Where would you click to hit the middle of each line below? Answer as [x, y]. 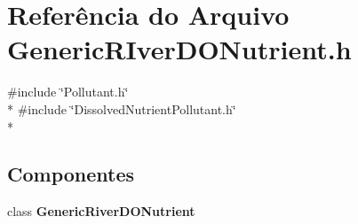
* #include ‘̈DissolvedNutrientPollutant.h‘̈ [122, 108]
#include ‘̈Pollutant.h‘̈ [68, 92]
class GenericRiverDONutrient [101, 211]
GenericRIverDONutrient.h [179, 49]
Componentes [71, 174]
